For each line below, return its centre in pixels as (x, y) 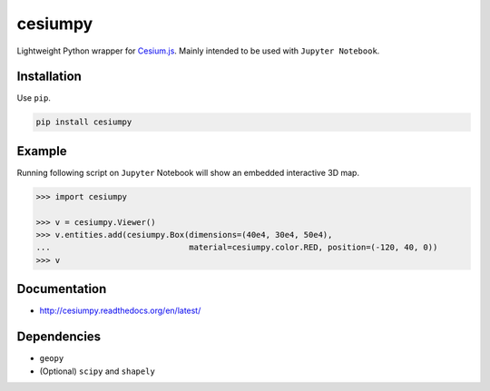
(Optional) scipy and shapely (98, 371)
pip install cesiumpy (84, 122)
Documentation (62, 289)
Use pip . (34, 98)
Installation (49, 77)
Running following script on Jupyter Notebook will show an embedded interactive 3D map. (188, 172)
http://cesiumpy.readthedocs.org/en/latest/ (120, 311)
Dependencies (59, 337)
